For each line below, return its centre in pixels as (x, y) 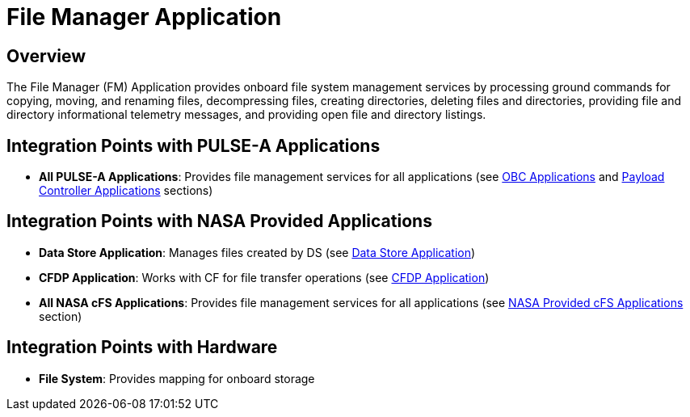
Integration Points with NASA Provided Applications (219, 221)
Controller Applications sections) (126, 191)
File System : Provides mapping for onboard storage (177, 378)
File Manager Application (144, 17)
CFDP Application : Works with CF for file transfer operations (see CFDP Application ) (264, 277)
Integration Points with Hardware (142, 347)
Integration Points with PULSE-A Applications (194, 145)
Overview (46, 56)
